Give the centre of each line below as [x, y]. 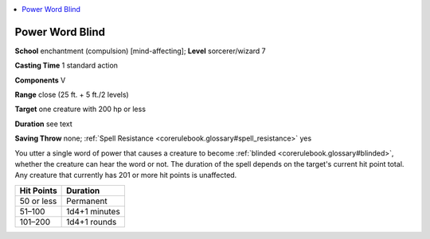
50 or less [38, 201]
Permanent [87, 201]
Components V [40, 80]
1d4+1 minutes [94, 211]
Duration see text [44, 124]
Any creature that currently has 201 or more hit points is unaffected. [126, 175]
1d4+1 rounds [92, 222]
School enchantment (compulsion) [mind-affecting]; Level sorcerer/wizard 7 [140, 51]
